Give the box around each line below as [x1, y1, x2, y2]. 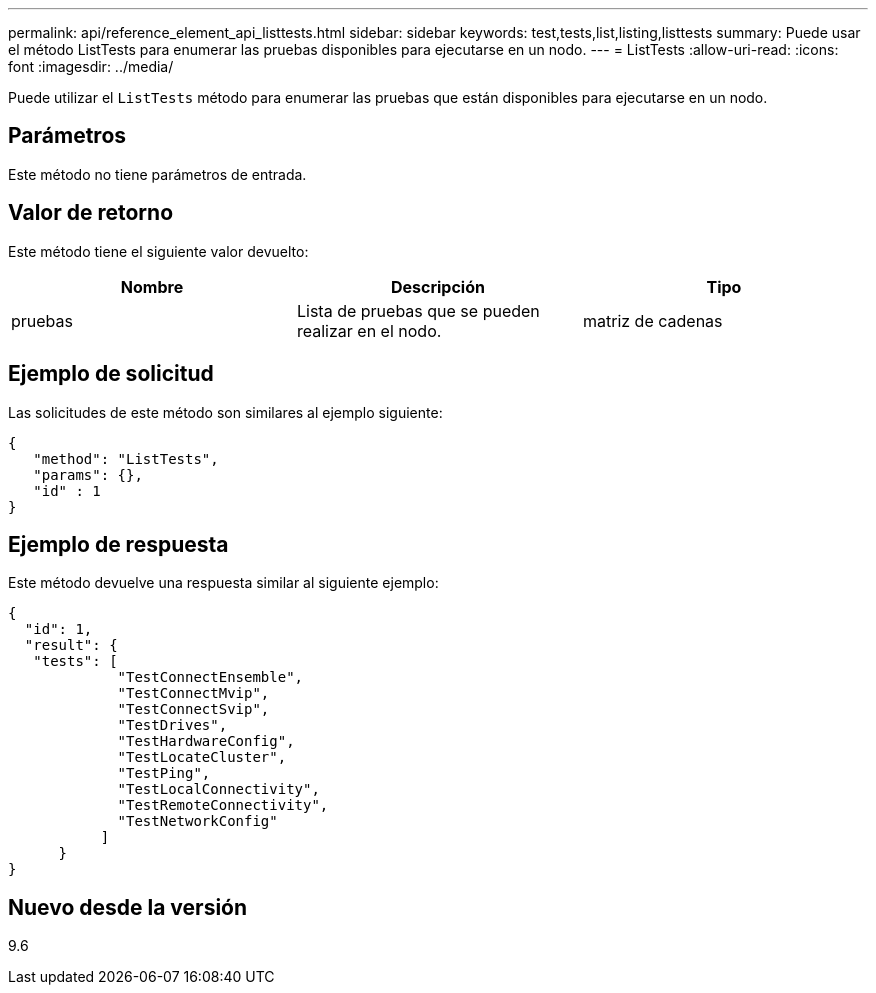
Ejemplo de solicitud [8, 361, 214, 387]
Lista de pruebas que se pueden [296, 300, 540, 321]
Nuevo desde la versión [8, 894, 248, 920]
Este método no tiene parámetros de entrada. [8, 165, 307, 183]
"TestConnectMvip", [117, 685, 270, 702]
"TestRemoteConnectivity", [117, 797, 329, 814]
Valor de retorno [8, 200, 174, 226]
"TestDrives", [117, 717, 228, 734]
